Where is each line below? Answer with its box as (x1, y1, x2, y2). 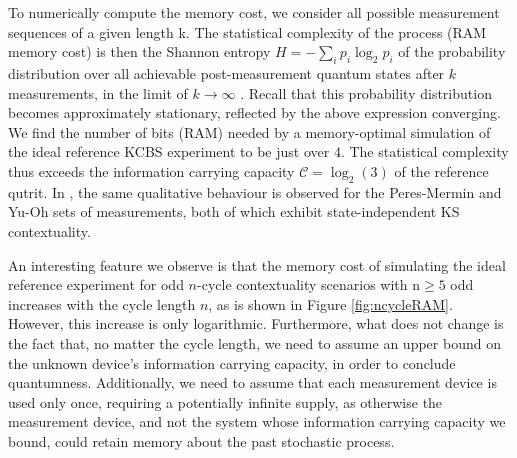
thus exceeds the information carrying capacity (8, 160, 295, 181)
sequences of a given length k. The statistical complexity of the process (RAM (8, 21, 487, 42)
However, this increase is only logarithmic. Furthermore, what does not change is (8, 313, 504, 334)
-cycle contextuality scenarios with (197, 274, 408, 295)
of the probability (398, 41, 506, 62)
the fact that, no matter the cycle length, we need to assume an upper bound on (8, 332, 501, 353)
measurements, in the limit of (8, 82, 188, 103)
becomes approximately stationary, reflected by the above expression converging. (8, 102, 501, 123)
